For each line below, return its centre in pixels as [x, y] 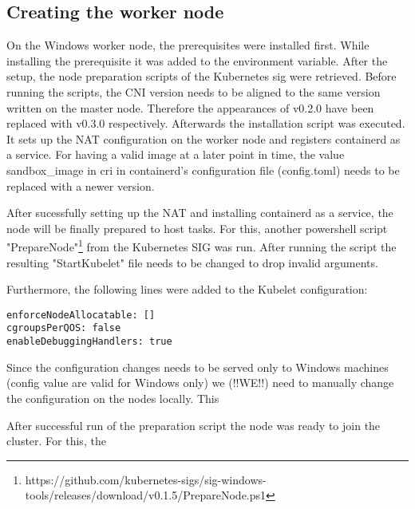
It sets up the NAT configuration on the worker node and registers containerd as [204, 138]
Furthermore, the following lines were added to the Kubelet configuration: [187, 289]
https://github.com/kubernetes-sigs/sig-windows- [146, 479]
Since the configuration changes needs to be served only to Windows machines [198, 367]
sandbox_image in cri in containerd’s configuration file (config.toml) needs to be [203, 170]
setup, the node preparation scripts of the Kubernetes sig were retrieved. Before [202, 76]
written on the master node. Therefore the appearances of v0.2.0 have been [190, 107]
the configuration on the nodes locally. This [113, 398]
